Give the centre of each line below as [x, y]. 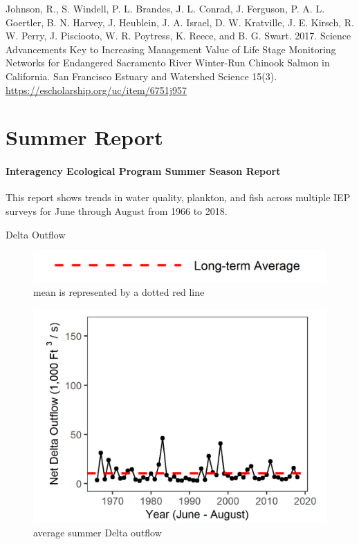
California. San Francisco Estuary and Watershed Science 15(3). [141, 76]
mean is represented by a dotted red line [119, 292]
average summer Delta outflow [98, 533]
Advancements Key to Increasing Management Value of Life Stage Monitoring [171, 49]
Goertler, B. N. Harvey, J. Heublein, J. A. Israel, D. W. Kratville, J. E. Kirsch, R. [180, 22]
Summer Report [84, 137]
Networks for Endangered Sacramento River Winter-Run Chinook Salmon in [168, 63]
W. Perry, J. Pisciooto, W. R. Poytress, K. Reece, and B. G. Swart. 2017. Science [178, 36]
